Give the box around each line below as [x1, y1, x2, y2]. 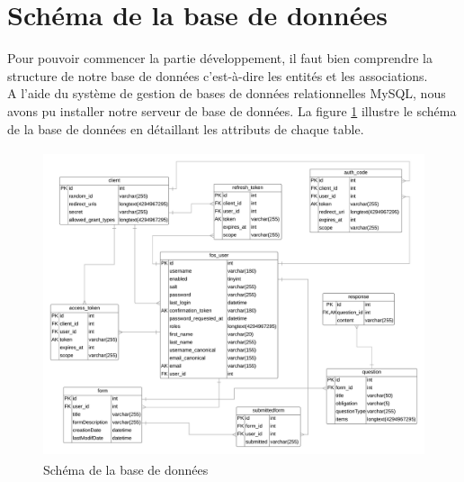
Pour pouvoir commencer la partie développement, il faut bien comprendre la [7, 49, 433, 68]
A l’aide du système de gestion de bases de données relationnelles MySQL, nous [7, 84, 446, 103]
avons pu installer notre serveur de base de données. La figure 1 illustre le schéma [7, 101, 457, 120]
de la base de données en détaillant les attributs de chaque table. [7, 119, 364, 138]
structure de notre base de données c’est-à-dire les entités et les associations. [7, 66, 428, 85]
